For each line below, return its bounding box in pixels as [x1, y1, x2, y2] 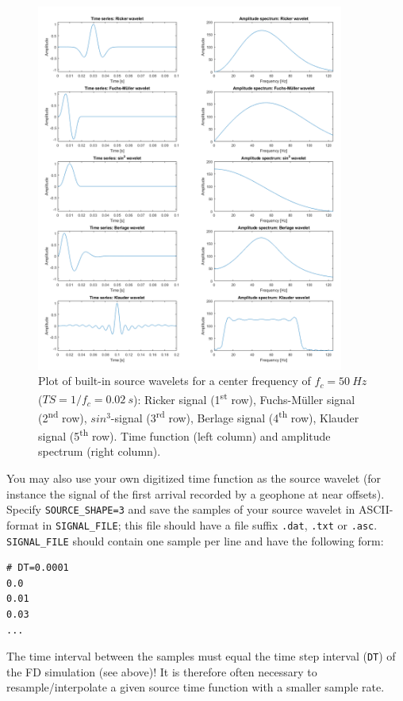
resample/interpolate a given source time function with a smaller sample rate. [6, 679, 385, 695]
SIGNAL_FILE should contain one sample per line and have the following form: [6, 532, 384, 549]
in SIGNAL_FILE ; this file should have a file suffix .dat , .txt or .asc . [42, 516, 378, 533]
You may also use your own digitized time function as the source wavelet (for [6, 470, 382, 487]
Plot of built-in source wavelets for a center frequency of [38, 372, 311, 389]
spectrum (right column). [38, 443, 161, 460]
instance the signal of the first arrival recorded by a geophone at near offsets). [6, 485, 385, 502]
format [6, 516, 39, 533]
